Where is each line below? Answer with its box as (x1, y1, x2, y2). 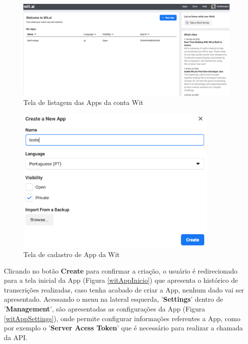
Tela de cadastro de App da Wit (23, 249, 120, 259)
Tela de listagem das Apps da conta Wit (23, 97, 143, 107)
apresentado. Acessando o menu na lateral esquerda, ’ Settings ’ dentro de (4, 294, 223, 304)
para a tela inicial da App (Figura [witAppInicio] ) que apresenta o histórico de (4, 275, 238, 285)
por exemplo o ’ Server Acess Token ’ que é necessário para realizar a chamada (4, 323, 243, 333)
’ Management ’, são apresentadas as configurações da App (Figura (4, 303, 205, 313)
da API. (4, 332, 28, 342)
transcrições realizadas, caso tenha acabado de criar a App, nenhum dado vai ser (4, 284, 244, 294)
